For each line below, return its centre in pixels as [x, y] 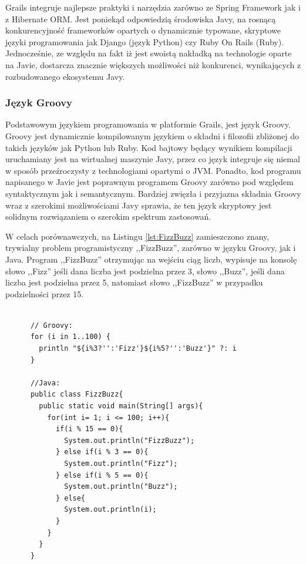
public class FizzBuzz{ [77, 395]
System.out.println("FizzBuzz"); [130, 440]
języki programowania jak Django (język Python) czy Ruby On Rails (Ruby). [145, 41]
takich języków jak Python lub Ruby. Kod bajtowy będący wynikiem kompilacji [149, 147]
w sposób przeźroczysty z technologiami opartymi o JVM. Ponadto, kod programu [153, 170]
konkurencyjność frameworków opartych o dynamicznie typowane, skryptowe [143, 30]
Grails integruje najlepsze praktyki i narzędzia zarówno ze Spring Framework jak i [153, 7]
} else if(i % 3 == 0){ [102, 452]
